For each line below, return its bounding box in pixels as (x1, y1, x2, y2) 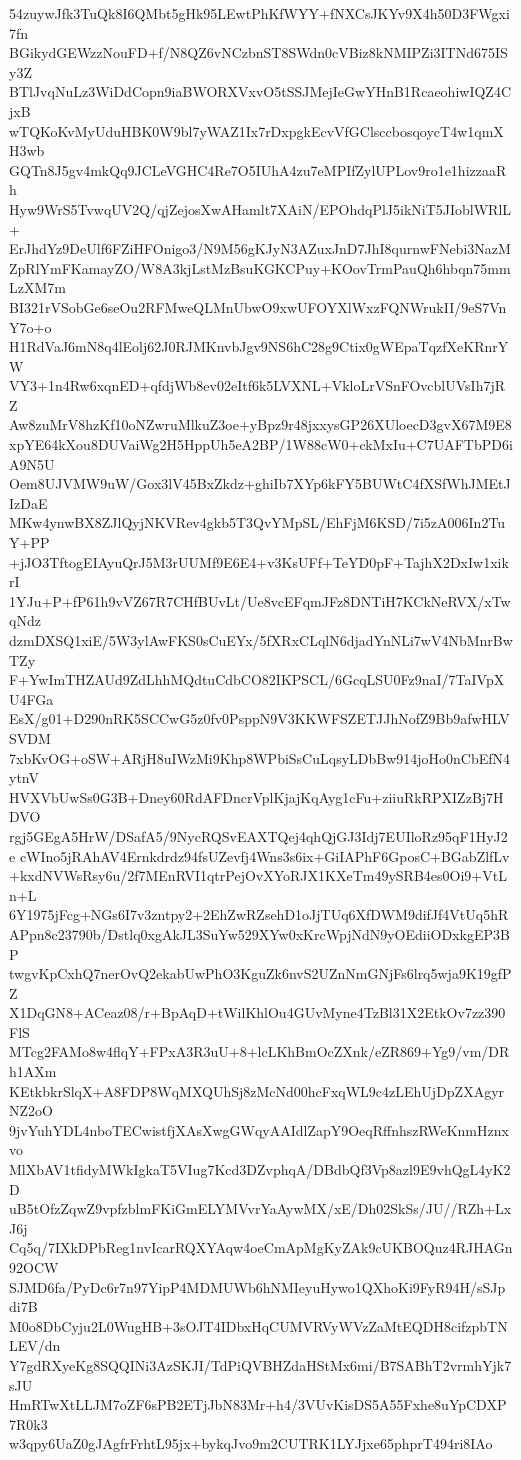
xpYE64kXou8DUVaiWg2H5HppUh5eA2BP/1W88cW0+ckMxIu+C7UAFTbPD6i (9, 434, 513, 455)
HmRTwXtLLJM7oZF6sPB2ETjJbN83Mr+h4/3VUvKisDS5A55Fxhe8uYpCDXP (9, 1394, 507, 1415)
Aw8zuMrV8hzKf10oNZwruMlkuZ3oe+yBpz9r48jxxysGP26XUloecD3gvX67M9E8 (9, 414, 512, 435)
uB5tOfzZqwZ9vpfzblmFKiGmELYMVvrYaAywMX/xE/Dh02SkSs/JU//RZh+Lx (9, 1198, 512, 1219)
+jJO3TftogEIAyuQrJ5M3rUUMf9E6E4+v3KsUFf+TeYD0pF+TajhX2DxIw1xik (9, 551, 509, 572)
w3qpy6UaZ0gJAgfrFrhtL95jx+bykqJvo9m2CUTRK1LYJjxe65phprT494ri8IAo (9, 1433, 493, 1454)
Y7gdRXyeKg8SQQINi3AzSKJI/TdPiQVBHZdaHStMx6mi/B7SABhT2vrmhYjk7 (9, 1354, 512, 1375)
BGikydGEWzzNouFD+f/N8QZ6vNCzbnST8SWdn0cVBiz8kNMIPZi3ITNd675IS (9, 42, 508, 63)
